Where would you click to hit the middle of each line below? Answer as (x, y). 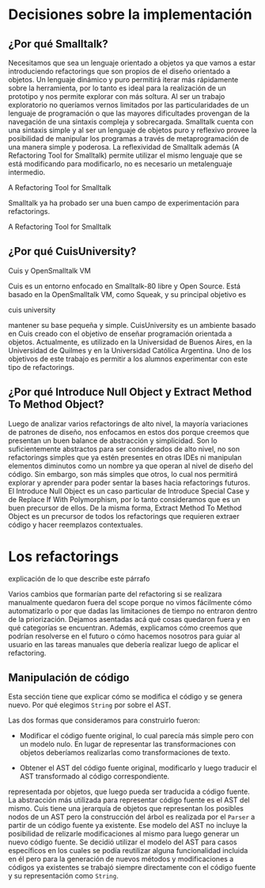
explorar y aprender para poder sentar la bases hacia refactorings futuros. (129, 482)
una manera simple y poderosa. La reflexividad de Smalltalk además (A (124, 147)
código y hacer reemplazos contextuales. (76, 524)
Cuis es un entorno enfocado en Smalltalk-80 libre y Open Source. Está (125, 286)
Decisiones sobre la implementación (130, 15)
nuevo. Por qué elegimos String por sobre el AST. (90, 705)
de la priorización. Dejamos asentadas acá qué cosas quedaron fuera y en (129, 619)
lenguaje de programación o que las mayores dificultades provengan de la (129, 113)
